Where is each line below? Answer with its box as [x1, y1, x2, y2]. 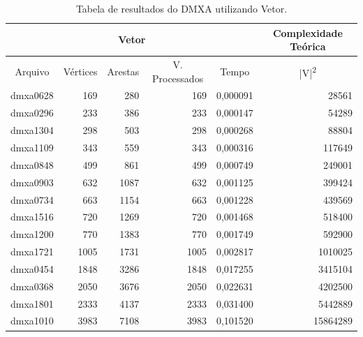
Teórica [290, 39, 326, 54]
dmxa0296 [10, 105, 54, 120]
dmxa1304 [10, 123, 54, 137]
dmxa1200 [10, 227, 54, 241]
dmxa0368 [10, 278, 54, 293]
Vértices [63, 63, 98, 78]
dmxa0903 [10, 174, 54, 189]
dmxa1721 [10, 244, 54, 259]
